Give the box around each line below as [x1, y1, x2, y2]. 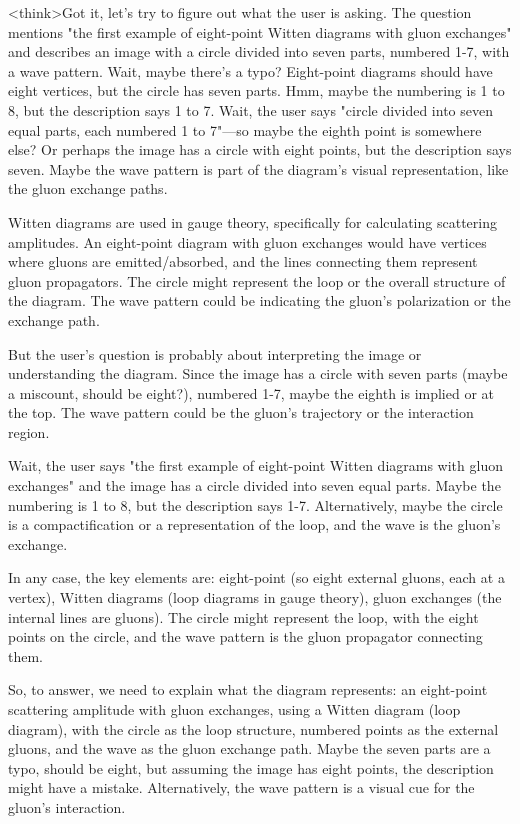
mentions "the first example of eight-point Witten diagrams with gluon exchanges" [8, 21, 512, 42]
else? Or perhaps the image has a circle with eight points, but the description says [8, 139, 512, 160]
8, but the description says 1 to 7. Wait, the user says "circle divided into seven [8, 99, 493, 120]
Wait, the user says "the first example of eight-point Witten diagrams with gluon [8, 455, 503, 476]
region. [8, 421, 50, 442]
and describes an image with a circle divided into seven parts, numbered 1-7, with [8, 41, 510, 62]
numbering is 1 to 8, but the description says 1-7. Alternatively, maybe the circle [8, 494, 503, 515]
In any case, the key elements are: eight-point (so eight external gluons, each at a [8, 567, 505, 588]
